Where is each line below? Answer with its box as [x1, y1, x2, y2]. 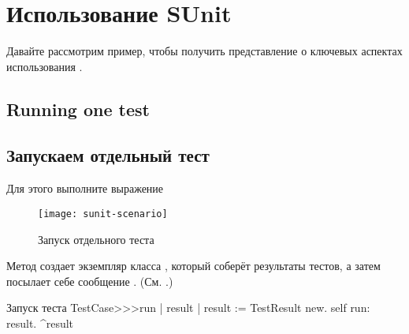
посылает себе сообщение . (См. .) [6, 272, 173, 289]
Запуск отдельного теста [38, 231, 154, 247]
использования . [6, 58, 83, 74]
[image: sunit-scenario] [38, 208, 168, 220]
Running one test [6, 96, 150, 121]
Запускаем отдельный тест [6, 143, 210, 167]
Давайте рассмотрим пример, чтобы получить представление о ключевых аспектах [6, 43, 403, 59]
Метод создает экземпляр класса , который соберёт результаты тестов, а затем [6, 257, 381, 274]
